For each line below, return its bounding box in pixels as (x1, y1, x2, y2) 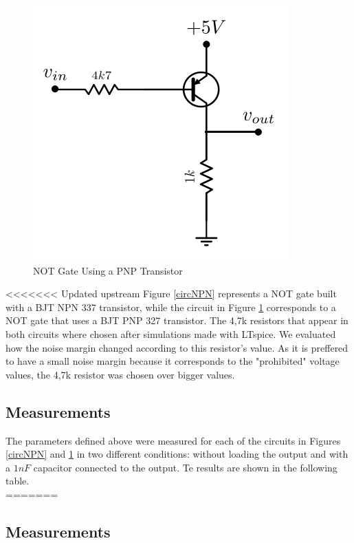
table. (5, 473, 30, 488)
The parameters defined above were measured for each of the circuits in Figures (5, 433, 341, 447)
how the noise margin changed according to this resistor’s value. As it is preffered (5, 340, 349, 354)
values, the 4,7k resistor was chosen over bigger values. (5, 367, 235, 381)
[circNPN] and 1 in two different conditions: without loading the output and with (5, 447, 349, 461)
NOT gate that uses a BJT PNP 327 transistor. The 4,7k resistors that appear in (5, 313, 349, 328)
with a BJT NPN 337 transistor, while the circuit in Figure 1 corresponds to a (5, 299, 336, 314)
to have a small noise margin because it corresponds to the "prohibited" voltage (5, 354, 340, 368)
